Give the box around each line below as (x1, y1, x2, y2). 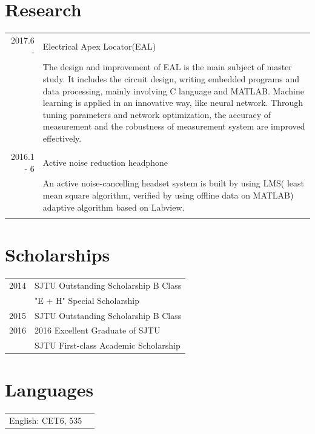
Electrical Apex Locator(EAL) (42, 39, 156, 52)
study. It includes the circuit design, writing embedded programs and (42, 72, 300, 85)
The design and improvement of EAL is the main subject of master (42, 61, 292, 73)
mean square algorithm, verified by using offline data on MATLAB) (42, 189, 294, 201)
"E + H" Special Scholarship (35, 294, 139, 306)
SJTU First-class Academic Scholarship (35, 339, 181, 352)
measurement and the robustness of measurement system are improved (42, 120, 305, 133)
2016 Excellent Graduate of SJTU (35, 324, 161, 337)
